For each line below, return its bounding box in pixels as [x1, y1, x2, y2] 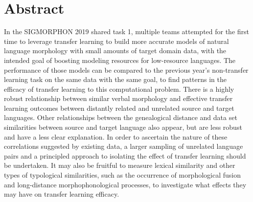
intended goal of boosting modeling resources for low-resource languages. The [4, 55, 236, 65]
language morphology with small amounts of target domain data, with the [4, 45, 227, 56]
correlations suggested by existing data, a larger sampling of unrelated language [4, 141, 243, 151]
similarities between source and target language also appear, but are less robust [4, 122, 242, 132]
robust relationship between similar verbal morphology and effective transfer [4, 93, 233, 103]
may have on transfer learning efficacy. [4, 189, 119, 199]
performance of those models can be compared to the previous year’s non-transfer [4, 64, 249, 75]
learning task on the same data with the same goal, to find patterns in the [4, 74, 227, 84]
